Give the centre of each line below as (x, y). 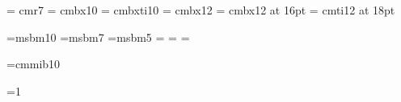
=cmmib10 (34, 64)
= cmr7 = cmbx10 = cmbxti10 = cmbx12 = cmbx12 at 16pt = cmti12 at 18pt (201, 10)
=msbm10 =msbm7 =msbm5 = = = (98, 37)
